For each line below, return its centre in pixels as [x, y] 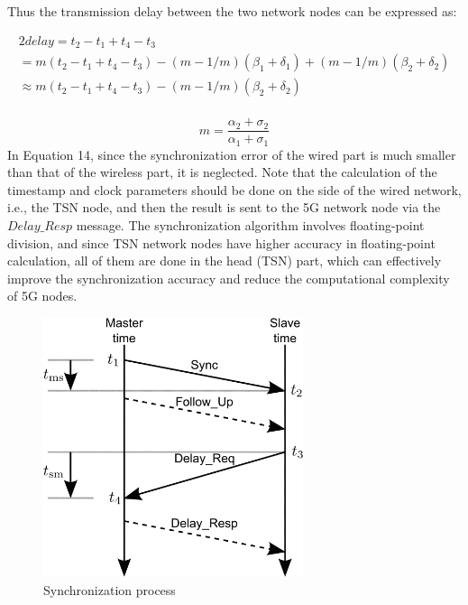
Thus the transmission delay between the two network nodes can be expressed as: [232, 11]
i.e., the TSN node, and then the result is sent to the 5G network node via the [224, 207]
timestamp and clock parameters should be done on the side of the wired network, [234, 189]
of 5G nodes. [42, 296]
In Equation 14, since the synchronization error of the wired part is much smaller [232, 154]
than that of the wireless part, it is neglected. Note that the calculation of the [222, 172]
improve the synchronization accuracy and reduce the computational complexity [229, 278]
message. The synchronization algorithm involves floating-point [250, 225]
